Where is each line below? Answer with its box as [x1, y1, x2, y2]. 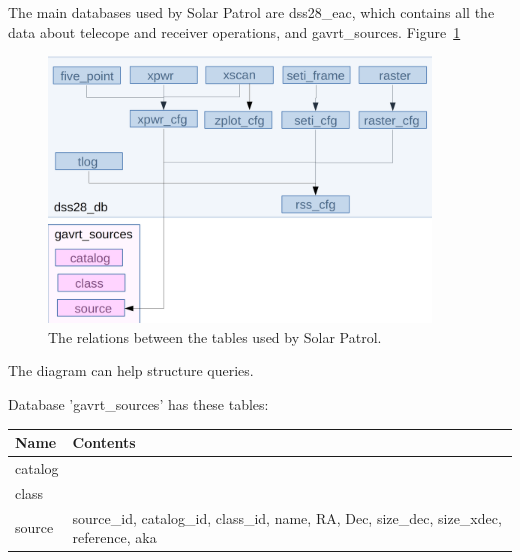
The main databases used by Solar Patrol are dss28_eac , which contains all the [8, 2, 495, 22]
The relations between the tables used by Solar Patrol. [48, 326, 382, 347]
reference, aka [72, 527, 157, 548]
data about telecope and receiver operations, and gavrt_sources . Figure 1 [8, 21, 461, 42]
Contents [72, 432, 136, 453]
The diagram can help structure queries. [8, 360, 254, 381]
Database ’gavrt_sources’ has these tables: [8, 393, 269, 414]
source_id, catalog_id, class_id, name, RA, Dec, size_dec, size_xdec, [72, 507, 502, 528]
